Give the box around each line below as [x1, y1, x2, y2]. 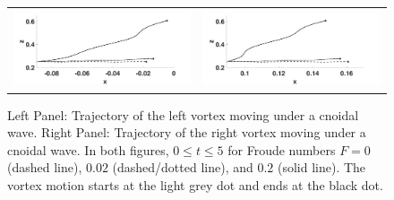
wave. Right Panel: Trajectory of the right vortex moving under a [7, 123, 366, 142]
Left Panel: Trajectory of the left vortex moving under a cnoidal [7, 105, 359, 124]
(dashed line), [7, 158, 82, 177]
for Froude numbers [227, 140, 336, 159]
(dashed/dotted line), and [112, 158, 253, 177]
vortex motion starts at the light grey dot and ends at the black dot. [7, 175, 383, 194]
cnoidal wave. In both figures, [7, 140, 169, 159]
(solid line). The [278, 158, 366, 177]
